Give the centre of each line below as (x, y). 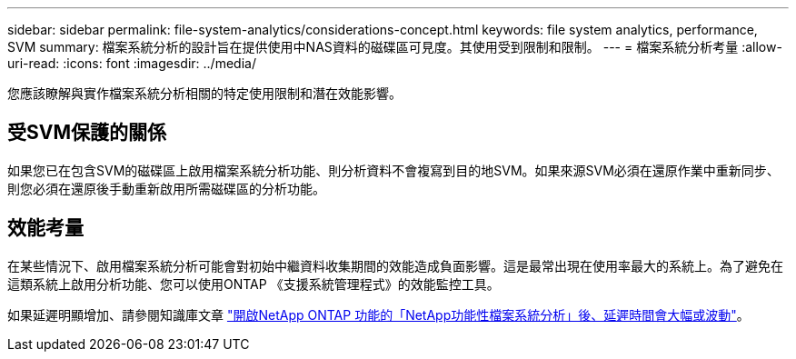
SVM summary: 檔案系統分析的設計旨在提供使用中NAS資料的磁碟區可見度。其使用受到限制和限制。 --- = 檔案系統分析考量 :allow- (395, 47)
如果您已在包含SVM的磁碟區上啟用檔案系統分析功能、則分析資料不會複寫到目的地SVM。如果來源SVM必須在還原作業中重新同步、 (393, 170)
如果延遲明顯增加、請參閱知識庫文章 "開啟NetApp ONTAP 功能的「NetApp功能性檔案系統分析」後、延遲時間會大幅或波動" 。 (378, 314)
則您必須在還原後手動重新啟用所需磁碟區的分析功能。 (166, 188)
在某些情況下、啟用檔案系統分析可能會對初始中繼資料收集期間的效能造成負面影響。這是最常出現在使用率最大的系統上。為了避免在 (395, 265)
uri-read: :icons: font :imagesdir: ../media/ (132, 63)
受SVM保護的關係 (87, 133)
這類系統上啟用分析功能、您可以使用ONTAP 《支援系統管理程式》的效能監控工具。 (254, 284)
